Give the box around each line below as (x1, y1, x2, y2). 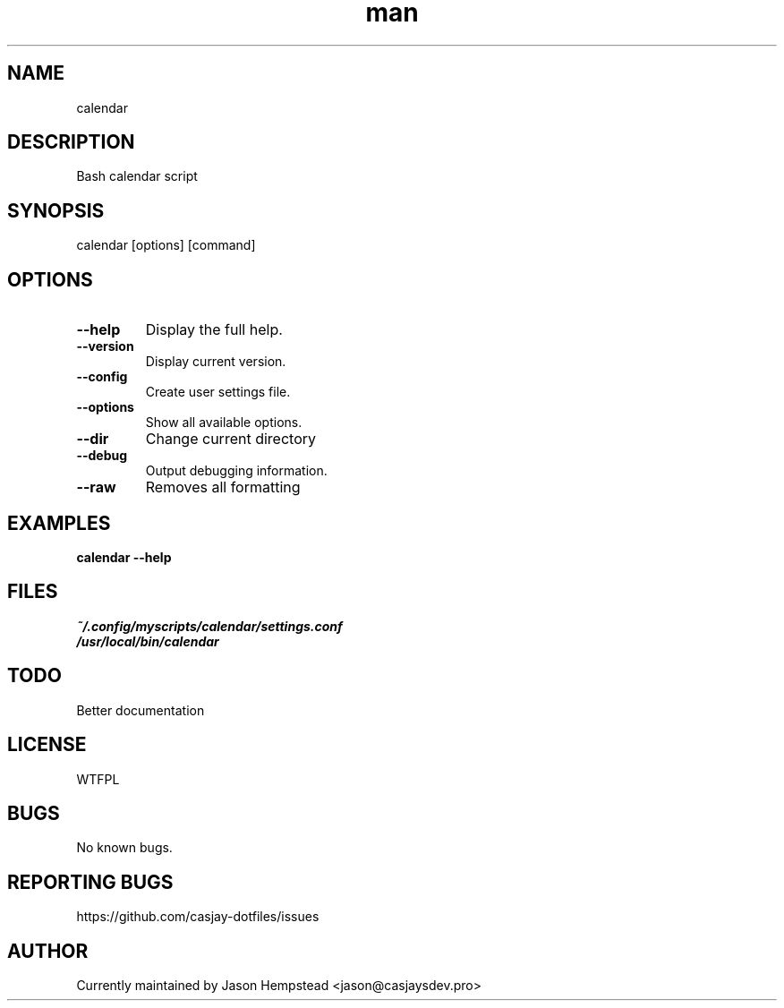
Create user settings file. (145, 384, 291, 400)
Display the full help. (145, 320, 283, 339)
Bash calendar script (76, 168, 198, 184)
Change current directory (145, 430, 316, 448)
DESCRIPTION (7, 131, 135, 154)
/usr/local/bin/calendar (76, 633, 219, 649)
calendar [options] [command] (76, 237, 256, 253)
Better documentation (76, 702, 205, 718)
